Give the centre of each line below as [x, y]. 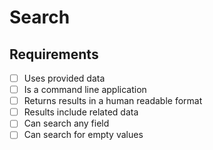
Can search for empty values [83, 135]
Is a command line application [85, 90]
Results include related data [81, 112]
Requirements [54, 54]
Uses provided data [64, 78]
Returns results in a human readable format [113, 101]
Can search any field [66, 123]
